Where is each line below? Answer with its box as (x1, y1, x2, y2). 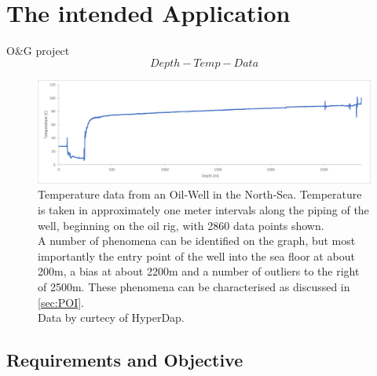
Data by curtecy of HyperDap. (38, 309, 185, 326)
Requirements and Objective (6, 348, 243, 372)
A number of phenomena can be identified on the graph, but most (38, 232, 356, 249)
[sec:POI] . (38, 294, 85, 310)
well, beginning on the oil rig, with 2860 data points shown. (38, 217, 324, 233)
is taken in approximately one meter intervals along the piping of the (38, 201, 369, 217)
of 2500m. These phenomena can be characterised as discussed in (38, 278, 350, 294)
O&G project (6, 42, 70, 59)
